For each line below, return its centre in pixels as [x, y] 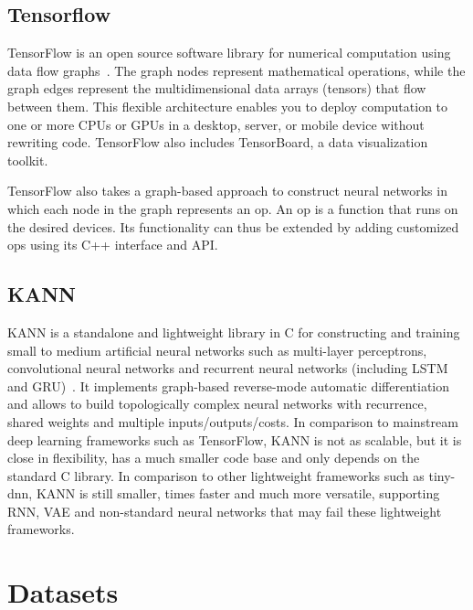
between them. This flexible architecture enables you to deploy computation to [228, 106]
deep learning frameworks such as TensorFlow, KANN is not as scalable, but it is [235, 439]
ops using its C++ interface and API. [113, 245]
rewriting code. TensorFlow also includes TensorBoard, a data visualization [218, 142]
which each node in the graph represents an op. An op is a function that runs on [233, 208]
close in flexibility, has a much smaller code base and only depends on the [214, 458]
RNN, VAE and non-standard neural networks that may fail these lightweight [225, 511]
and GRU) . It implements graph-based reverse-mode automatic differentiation [229, 385]
